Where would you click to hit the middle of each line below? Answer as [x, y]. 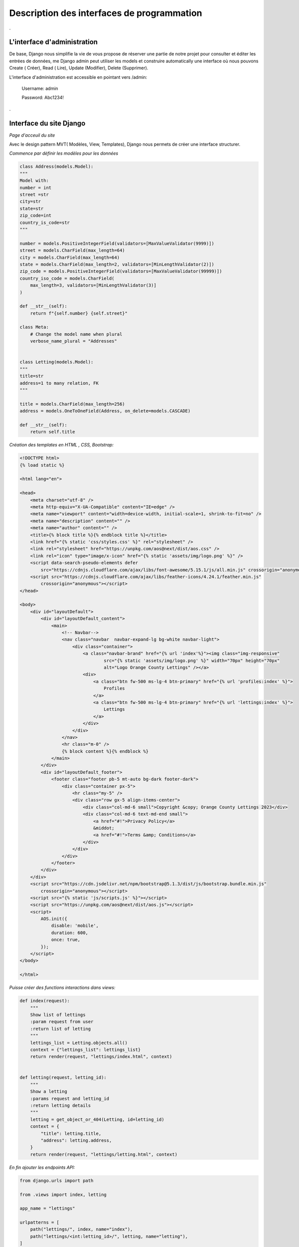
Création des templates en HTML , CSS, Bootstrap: [62, 445]
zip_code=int [36, 215]
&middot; [104, 828]
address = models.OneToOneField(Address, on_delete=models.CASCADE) [105, 411]
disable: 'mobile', [75, 926]
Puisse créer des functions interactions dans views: [62, 988]
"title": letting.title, [71, 1133]
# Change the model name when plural [76, 334]
